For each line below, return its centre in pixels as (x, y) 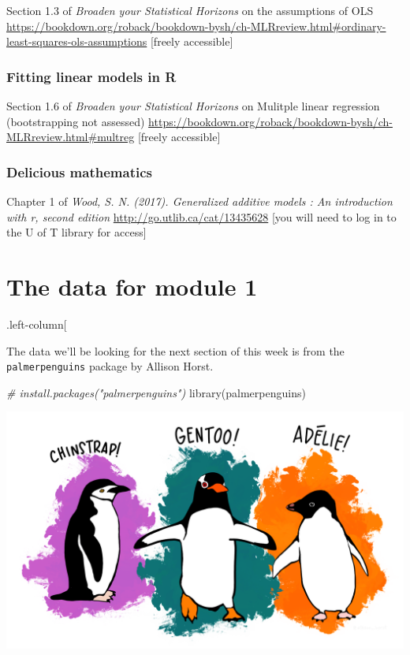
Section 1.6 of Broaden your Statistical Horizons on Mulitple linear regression (193, 106)
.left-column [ (37, 324)
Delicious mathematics (79, 171)
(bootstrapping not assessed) (76, 121)
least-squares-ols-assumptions (77, 41)
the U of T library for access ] (76, 232)
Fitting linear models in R (91, 76)
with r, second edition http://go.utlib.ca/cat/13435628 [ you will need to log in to (201, 216)
